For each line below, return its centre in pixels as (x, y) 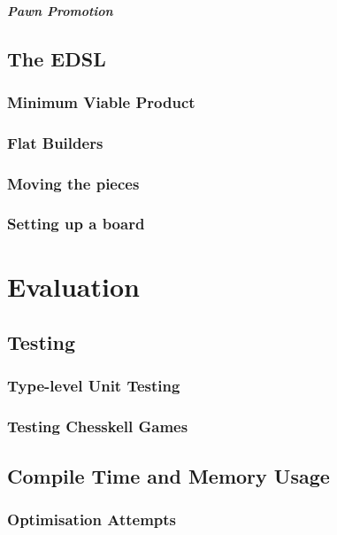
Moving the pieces (73, 183)
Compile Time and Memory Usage (168, 475)
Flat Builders (55, 142)
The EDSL (57, 58)
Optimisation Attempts (92, 519)
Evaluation (73, 286)
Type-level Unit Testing (94, 386)
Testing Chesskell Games (98, 426)
